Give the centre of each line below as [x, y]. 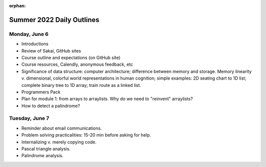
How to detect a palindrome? [51, 106]
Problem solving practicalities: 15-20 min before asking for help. [86, 135]
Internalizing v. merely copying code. [59, 142]
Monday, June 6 [29, 34]
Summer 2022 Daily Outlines [54, 20]
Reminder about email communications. [62, 128]
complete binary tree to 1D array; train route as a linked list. [81, 85]
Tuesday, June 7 [29, 118]
